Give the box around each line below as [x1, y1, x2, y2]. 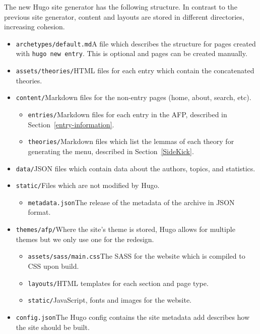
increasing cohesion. [4, 21, 65, 32]
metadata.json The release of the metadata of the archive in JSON [28, 197, 235, 207]
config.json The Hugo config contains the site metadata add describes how [16, 311, 250, 322]
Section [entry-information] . [28, 119, 114, 129]
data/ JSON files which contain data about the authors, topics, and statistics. [16, 163, 255, 173]
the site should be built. [16, 321, 90, 332]
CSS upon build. [28, 260, 79, 271]
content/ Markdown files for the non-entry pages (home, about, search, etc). [16, 92, 251, 103]
